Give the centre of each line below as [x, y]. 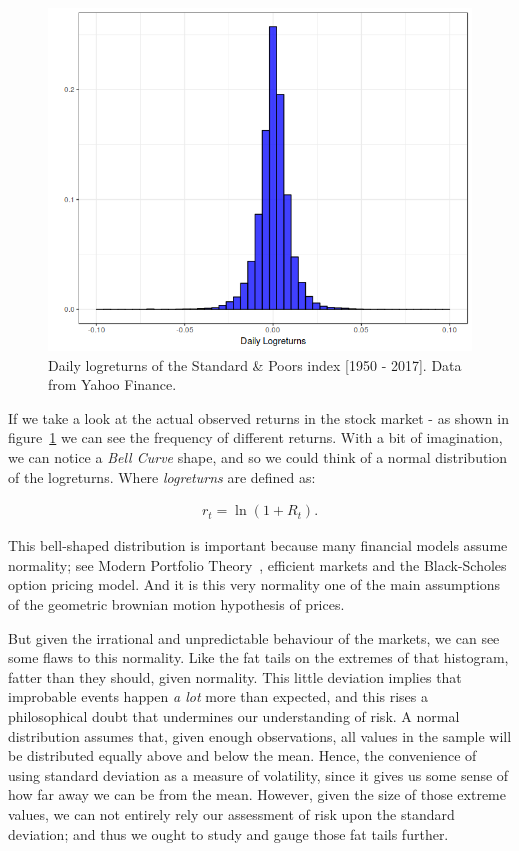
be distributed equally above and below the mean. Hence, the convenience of [242, 755]
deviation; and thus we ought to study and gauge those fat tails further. [228, 833]
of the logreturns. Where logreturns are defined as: [162, 476]
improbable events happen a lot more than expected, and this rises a [218, 696]
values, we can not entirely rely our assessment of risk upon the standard [231, 813]
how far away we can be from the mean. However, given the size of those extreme [257, 794]
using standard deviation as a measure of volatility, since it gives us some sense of [258, 774]
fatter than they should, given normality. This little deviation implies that [235, 676]
